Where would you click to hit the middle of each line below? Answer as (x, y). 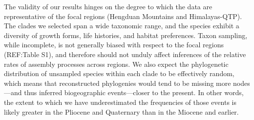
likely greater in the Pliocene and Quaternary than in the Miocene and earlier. (121, 111)
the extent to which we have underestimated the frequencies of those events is (120, 102)
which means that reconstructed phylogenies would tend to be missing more (117, 83)
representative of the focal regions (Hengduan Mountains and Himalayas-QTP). (123, 16)
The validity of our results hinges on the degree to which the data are (108, 6)
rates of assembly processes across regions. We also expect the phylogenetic (116, 64)
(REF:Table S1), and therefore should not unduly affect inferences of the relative (125, 54)
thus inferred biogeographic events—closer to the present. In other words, (134, 92)
